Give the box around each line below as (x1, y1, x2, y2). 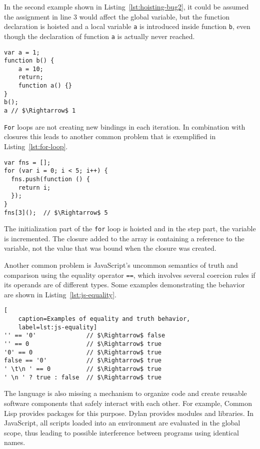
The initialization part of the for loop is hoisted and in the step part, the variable (4, 223, 256, 234)
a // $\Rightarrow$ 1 (4, 107, 76, 115)
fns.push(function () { (11, 175, 90, 183)
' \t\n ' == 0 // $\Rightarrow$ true (4, 365, 161, 373)
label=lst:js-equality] (18, 323, 97, 331)
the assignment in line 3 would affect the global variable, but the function (4, 11, 229, 22)
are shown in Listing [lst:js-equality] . (4, 289, 116, 299)
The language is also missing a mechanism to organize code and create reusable (4, 388, 247, 398)
